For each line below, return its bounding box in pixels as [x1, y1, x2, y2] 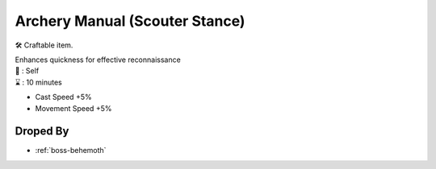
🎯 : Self [15, 66, 40, 76]
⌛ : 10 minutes [15, 77, 62, 87]
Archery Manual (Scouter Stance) [15, 12, 245, 30]
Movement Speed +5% [35, 103, 112, 113]
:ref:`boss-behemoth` [35, 146, 107, 155]
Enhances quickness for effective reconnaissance [15, 55, 181, 64]
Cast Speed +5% [35, 93, 92, 102]
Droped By [15, 125, 69, 138]
